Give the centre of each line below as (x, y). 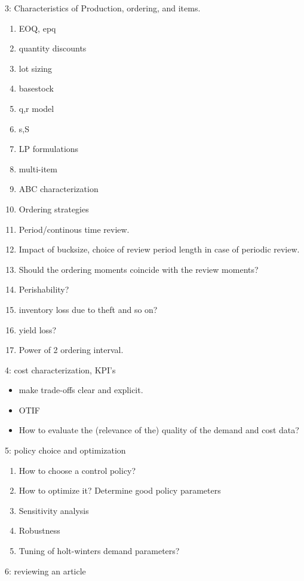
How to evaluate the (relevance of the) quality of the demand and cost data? (159, 430)
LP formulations (49, 149)
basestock (36, 88)
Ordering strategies (54, 209)
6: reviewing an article (45, 571)
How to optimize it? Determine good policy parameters (120, 490)
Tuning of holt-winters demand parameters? (99, 551)
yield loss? (38, 329)
